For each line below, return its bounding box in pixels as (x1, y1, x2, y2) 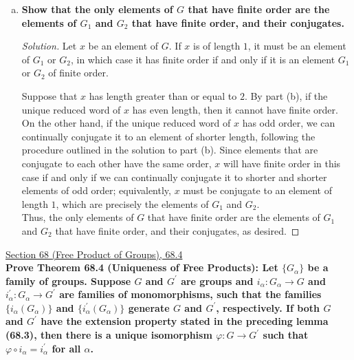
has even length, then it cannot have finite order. (132, 102, 338, 116)
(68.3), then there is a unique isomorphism (5, 328, 212, 342)
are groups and (181, 273, 254, 288)
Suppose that (21, 88, 78, 103)
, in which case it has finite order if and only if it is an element (70, 52, 335, 66)
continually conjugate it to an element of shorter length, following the (21, 129, 316, 143)
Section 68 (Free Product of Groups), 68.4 (5, 246, 183, 261)
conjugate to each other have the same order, (21, 156, 212, 170)
